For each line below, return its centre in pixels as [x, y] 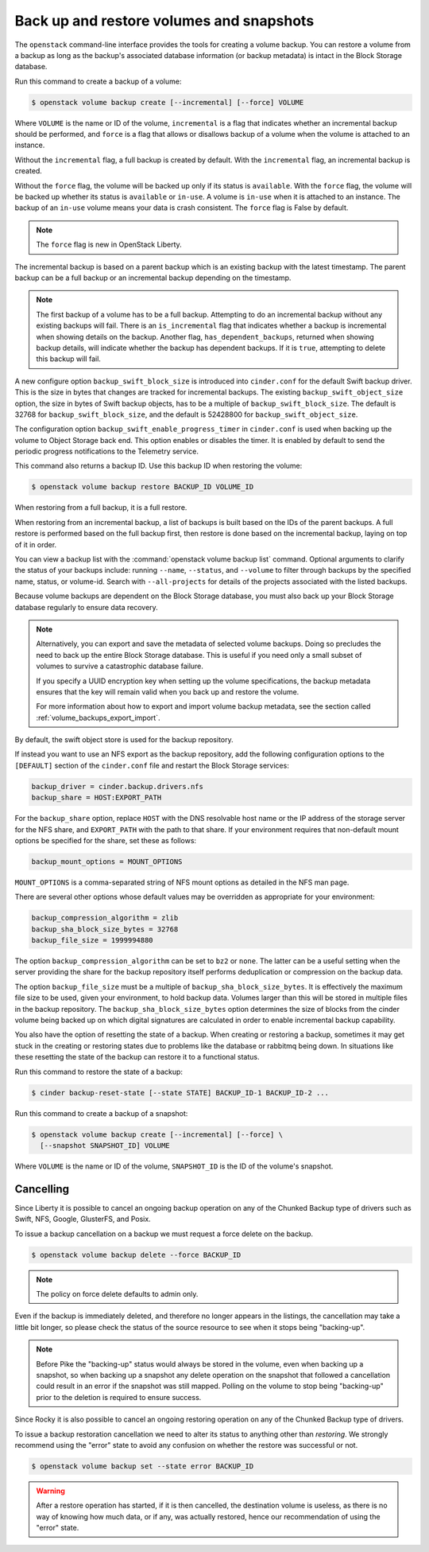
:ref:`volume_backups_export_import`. [98, 718]
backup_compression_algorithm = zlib [105, 918]
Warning [50, 1491]
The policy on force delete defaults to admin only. [117, 1293]
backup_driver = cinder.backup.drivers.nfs [118, 786]
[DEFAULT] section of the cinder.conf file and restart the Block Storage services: [152, 765]
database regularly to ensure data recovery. [86, 607]
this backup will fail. [68, 359]
